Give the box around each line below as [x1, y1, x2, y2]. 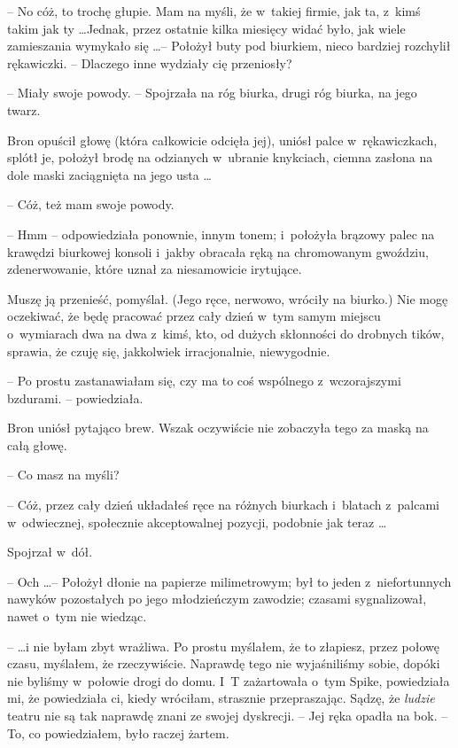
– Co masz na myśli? [7, 465, 120, 484]
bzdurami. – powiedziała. [7, 388, 144, 407]
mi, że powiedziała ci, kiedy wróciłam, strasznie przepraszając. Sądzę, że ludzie [7, 689, 435, 707]
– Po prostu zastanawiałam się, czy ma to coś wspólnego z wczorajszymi [7, 371, 401, 390]
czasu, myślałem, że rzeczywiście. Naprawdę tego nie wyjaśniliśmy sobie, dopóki [7, 654, 440, 673]
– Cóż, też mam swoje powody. [7, 195, 175, 214]
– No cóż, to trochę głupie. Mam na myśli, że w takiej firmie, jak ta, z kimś [7, 2, 421, 19]
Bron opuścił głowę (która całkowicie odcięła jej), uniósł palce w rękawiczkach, [7, 130, 438, 149]
